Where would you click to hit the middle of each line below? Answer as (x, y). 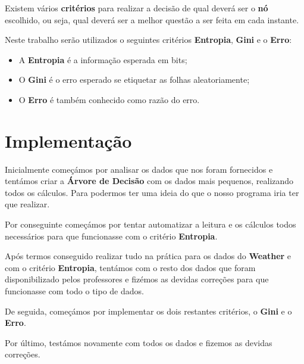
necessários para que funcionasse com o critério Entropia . (111, 236)
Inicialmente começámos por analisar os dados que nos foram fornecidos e (139, 169)
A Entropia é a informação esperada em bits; (103, 59)
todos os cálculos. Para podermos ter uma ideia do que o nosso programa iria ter (152, 192)
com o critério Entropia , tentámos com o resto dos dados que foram (130, 267)
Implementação (68, 140)
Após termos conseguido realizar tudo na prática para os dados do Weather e (148, 256)
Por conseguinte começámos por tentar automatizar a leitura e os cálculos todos (151, 224)
